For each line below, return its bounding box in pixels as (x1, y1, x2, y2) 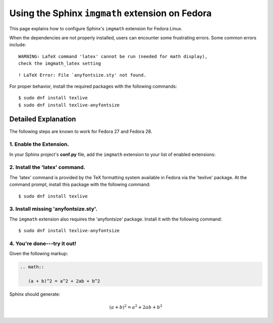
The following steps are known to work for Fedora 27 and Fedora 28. (9, 128, 153, 134)
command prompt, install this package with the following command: (9, 182, 151, 188)
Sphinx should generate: (9, 291, 61, 297)
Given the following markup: (9, 250, 68, 257)
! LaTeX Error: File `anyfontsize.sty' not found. (18, 72, 147, 78)
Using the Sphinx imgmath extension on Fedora (9, 8, 212, 19)
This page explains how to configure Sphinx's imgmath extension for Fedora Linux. (9, 25, 183, 31)
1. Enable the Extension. (9, 141, 69, 148)
